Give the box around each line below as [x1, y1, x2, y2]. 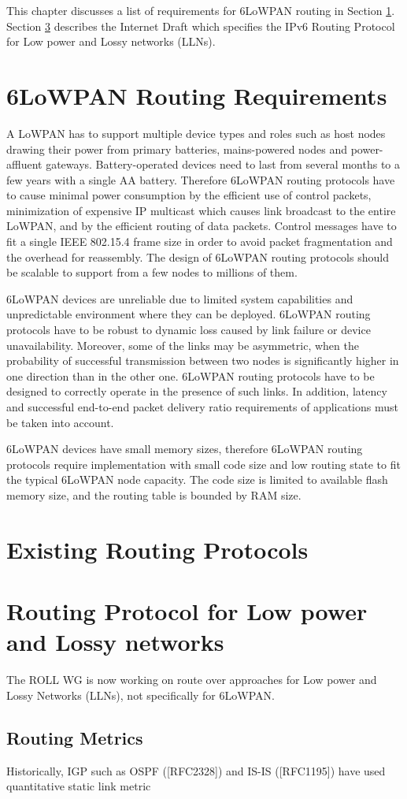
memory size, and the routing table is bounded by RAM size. [6, 486, 302, 503]
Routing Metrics [6, 725, 143, 749]
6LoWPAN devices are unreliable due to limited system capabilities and [6, 290, 353, 307]
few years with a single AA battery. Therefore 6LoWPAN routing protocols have [6, 171, 395, 188]
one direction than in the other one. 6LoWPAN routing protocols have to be [6, 367, 375, 384]
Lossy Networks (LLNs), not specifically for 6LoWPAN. [6, 686, 275, 703]
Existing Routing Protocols [6, 533, 309, 565]
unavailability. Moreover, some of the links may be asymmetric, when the [6, 336, 359, 353]
